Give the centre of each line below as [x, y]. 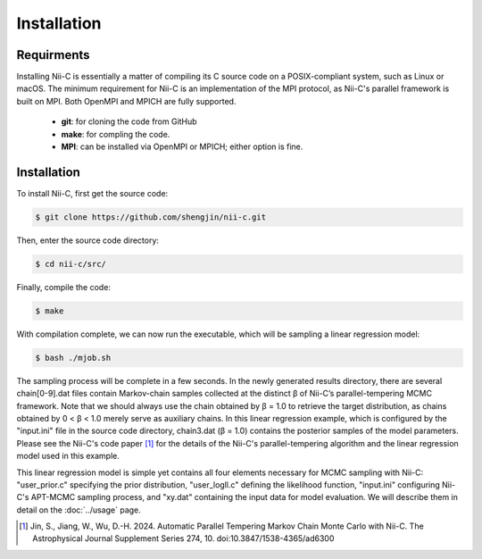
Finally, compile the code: [64, 287]
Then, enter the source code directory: [88, 240]
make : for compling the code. [116, 134]
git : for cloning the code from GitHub [129, 121]
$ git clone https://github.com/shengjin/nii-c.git [151, 217]
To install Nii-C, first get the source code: [92, 193]
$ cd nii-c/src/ [71, 264]
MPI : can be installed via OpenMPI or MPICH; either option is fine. [182, 146]
